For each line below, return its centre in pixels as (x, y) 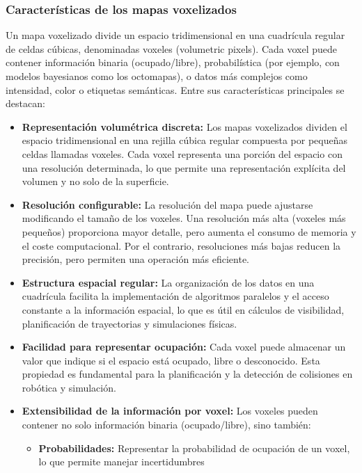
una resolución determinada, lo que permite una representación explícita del (184, 167)
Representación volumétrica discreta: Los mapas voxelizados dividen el (184, 126)
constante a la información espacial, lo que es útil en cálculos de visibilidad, (183, 309)
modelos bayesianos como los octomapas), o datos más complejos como (157, 76)
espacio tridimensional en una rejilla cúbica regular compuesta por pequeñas (184, 140)
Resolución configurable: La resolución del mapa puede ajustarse (167, 204)
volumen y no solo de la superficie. (95, 181)
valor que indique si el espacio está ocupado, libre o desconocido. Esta (171, 360)
